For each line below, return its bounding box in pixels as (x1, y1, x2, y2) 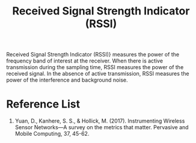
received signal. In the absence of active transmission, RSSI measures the (6, 70, 189, 78)
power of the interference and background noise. (6, 76, 128, 84)
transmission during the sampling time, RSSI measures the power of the (6, 64, 184, 71)
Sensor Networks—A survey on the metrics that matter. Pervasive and (14, 124, 189, 131)
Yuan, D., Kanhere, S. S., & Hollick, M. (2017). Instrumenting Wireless (14, 117, 185, 124)
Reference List (6, 97, 80, 111)
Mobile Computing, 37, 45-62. (14, 130, 90, 138)
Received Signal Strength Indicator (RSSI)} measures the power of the (6, 51, 179, 58)
